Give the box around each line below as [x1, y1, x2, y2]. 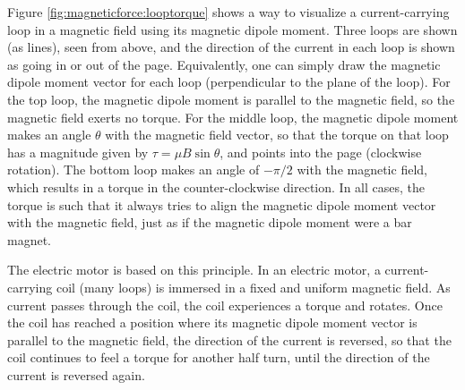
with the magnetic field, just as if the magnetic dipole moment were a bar [7, 213, 412, 232]
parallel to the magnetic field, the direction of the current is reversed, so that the [7, 330, 452, 349]
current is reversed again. [7, 365, 145, 384]
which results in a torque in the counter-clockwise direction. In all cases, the [7, 177, 426, 196]
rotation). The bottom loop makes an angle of [7, 160, 260, 179]
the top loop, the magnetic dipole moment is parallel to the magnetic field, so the [7, 89, 455, 108]
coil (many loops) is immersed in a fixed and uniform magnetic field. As [56, 277, 451, 296]
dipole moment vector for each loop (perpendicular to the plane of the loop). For [7, 72, 451, 91]
